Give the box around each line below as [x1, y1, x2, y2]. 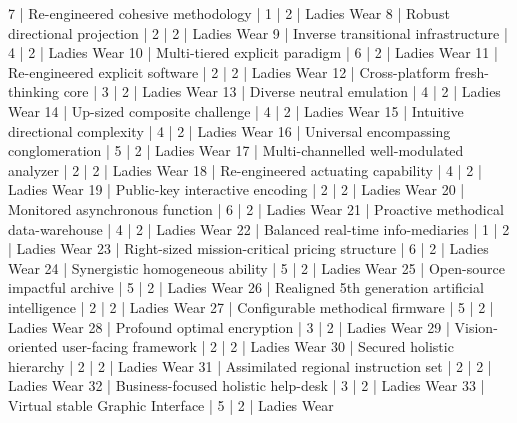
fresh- [454, 61, 489, 82]
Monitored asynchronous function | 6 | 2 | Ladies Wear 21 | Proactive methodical [8, 198, 504, 219]
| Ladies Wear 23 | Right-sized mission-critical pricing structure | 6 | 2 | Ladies [8, 238, 489, 259]
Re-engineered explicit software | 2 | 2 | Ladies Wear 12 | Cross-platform [8, 61, 451, 82]
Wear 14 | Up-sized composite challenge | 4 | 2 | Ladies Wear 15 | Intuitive [8, 100, 464, 121]
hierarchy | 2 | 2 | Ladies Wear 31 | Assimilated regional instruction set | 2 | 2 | [8, 355, 492, 376]
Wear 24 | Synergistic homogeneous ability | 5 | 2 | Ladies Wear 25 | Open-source [8, 257, 505, 278]
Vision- [454, 316, 498, 337]
